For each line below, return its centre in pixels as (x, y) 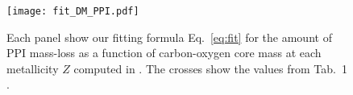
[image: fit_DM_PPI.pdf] (73, 11)
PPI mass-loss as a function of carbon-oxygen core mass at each (164, 53)
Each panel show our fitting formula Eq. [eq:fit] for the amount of (169, 37)
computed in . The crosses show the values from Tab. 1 (210, 68)
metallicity (33, 68)
